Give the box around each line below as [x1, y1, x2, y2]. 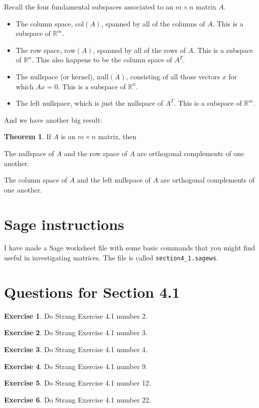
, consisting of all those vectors [126, 71, 220, 81]
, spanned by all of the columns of [101, 18, 205, 28]
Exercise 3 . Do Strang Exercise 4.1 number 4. [4, 344, 148, 354]
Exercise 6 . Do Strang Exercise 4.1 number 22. [4, 394, 151, 405]
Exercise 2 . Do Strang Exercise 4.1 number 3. [4, 327, 148, 338]
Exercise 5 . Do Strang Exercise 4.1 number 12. [4, 378, 151, 388]
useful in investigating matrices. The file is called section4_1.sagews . [4, 252, 219, 263]
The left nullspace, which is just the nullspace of [15, 98, 163, 108]
